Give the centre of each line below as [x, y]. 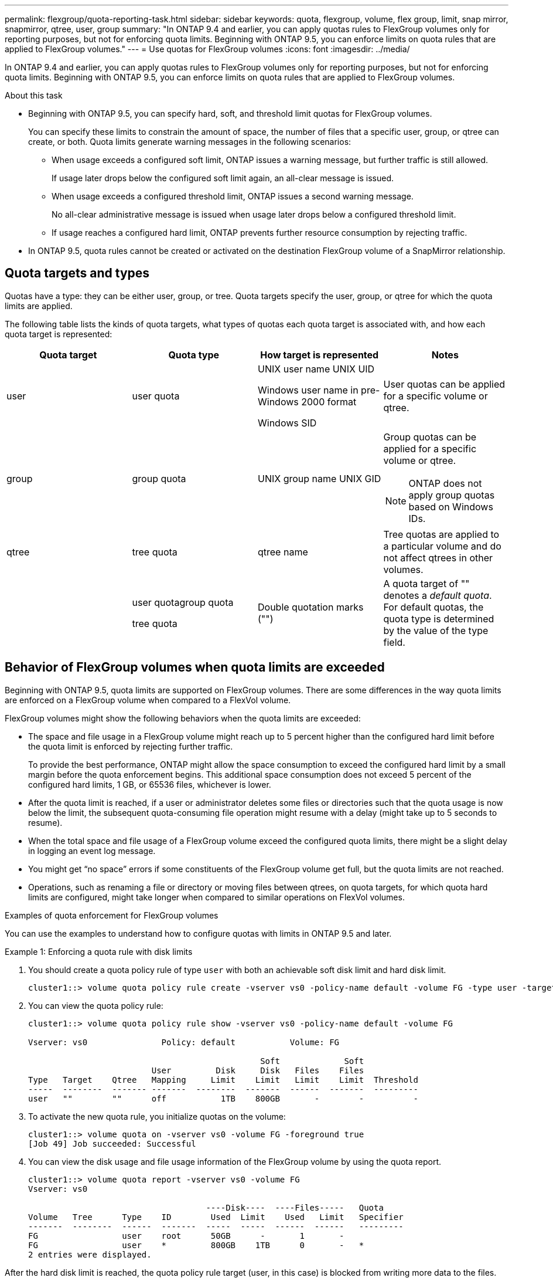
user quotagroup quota [183, 602]
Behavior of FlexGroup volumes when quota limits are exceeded [195, 667]
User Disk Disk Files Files [258, 1070]
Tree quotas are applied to [441, 534]
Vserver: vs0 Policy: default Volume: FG [184, 1042]
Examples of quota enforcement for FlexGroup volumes [112, 915]
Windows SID [287, 423]
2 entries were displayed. [90, 1254]
